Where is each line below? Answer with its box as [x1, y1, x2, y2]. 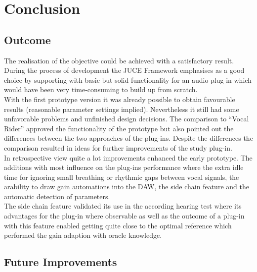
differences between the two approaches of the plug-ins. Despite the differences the [4, 133, 253, 143]
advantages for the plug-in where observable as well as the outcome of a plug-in [4, 211, 245, 221]
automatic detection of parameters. [4, 191, 110, 201]
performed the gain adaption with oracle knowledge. [4, 230, 162, 240]
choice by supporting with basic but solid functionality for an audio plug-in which [4, 74, 252, 85]
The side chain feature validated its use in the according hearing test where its [4, 201, 242, 211]
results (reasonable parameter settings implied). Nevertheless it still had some [4, 104, 239, 114]
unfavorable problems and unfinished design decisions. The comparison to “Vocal [4, 113, 249, 124]
